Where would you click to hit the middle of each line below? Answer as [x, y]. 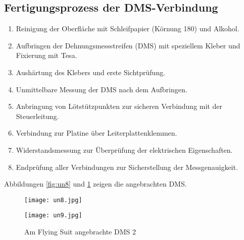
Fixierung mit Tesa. [46, 55]
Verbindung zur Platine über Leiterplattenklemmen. [96, 133]
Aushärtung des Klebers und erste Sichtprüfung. [91, 72]
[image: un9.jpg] [53, 216]
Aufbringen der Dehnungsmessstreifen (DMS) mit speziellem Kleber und [128, 45]
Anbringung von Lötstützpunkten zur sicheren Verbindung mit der [119, 106]
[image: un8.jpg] [53, 200]
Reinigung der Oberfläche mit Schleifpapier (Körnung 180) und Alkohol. [128, 28]
